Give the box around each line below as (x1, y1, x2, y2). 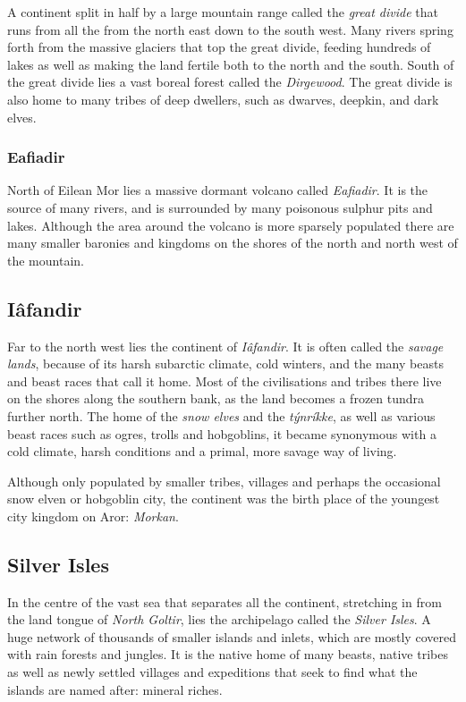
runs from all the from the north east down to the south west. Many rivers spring (7, 20, 453, 38)
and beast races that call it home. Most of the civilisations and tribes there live (7, 371, 442, 390)
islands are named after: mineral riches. (7, 680, 223, 698)
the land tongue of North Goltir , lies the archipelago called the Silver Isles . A (7, 610, 431, 629)
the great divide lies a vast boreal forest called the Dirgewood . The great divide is (7, 72, 453, 91)
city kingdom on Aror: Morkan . (7, 506, 179, 525)
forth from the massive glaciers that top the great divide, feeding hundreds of (7, 38, 431, 56)
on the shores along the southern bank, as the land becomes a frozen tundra (7, 389, 425, 408)
